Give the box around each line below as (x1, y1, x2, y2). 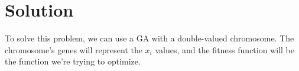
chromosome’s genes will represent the (5, 43, 142, 56)
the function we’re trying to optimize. (5, 55, 141, 67)
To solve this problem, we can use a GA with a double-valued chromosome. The (5, 32, 294, 44)
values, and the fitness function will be (155, 43, 294, 56)
